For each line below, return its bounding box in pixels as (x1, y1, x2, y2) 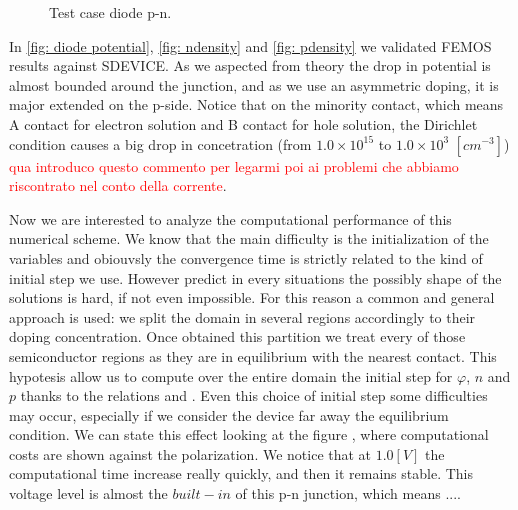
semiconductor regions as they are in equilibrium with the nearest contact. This (9, 345, 497, 366)
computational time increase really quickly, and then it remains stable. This (9, 463, 473, 484)
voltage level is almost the (9, 483, 168, 504)
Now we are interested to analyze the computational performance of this (9, 208, 452, 229)
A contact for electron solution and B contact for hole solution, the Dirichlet (9, 113, 478, 134)
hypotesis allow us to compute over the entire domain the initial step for (9, 365, 453, 386)
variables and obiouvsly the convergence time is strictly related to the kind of (9, 247, 483, 268)
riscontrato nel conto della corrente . (9, 175, 227, 196)
